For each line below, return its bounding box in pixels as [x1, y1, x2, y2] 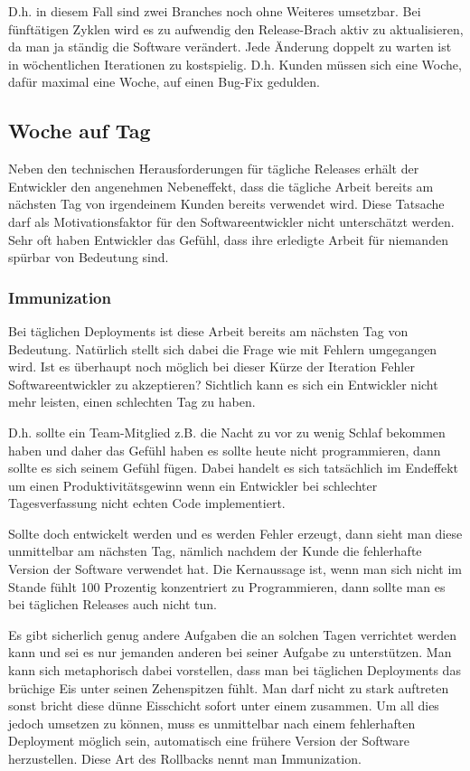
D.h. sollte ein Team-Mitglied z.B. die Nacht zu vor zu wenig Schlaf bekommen [8, 422, 446, 441]
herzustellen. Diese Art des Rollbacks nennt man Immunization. [8, 749, 362, 768]
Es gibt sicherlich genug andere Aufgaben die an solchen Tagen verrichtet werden [8, 625, 457, 644]
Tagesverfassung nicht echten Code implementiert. [8, 494, 286, 512]
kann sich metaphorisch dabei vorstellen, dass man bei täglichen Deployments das [8, 661, 461, 680]
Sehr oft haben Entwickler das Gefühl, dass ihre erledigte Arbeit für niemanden [8, 230, 448, 249]
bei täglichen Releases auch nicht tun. [8, 595, 217, 614]
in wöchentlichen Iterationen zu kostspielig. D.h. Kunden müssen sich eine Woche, [8, 54, 462, 73]
